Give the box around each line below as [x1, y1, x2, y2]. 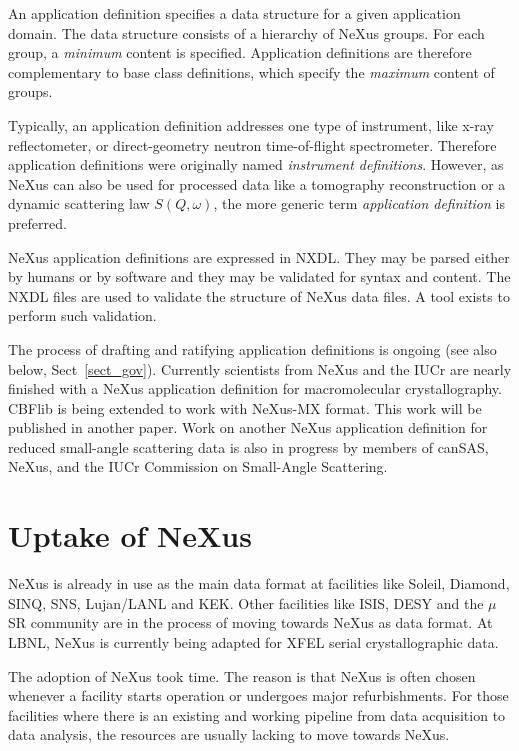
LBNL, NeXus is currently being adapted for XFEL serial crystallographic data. [8, 631, 499, 652]
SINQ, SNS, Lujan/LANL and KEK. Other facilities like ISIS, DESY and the [8, 592, 484, 613]
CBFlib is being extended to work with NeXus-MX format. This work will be [8, 397, 482, 418]
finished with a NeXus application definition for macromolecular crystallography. [8, 378, 502, 399]
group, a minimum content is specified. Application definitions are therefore [8, 42, 472, 63]
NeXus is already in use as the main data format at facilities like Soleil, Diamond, [8, 573, 510, 594]
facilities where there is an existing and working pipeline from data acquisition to [8, 704, 506, 725]
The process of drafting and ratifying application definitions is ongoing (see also [8, 338, 497, 359]
